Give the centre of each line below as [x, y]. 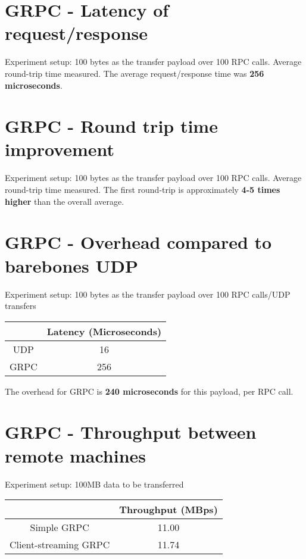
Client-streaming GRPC [60, 545]
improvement [60, 149]
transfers [21, 306]
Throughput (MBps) [168, 510]
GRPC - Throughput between [131, 432]
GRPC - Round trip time [111, 126]
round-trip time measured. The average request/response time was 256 [135, 73]
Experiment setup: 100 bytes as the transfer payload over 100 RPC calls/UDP [148, 294]
